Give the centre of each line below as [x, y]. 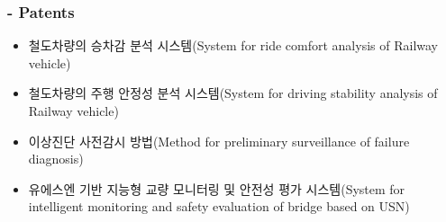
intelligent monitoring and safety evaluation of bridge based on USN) [219, 206]
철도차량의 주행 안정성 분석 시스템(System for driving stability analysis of [233, 93]
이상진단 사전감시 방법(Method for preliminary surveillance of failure [219, 141]
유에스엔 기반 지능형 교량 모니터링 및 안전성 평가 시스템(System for [217, 188]
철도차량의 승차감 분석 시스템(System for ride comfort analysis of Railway [233, 45]
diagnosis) [56, 159]
